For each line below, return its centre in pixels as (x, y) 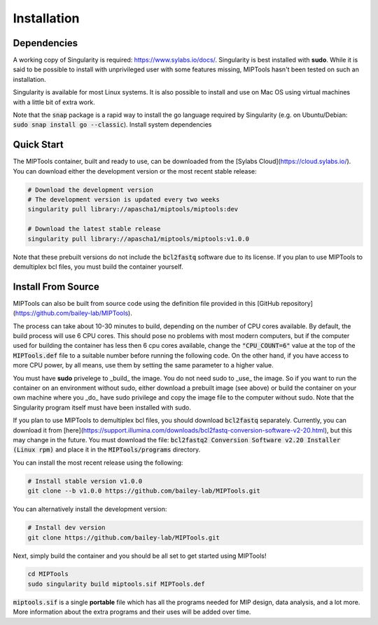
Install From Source (56, 287)
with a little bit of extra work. (54, 102)
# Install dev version (66, 528)
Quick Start (38, 145)
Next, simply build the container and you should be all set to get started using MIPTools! (140, 556)
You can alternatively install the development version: (90, 509)
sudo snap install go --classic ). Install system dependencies (112, 125)
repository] (297, 303)
